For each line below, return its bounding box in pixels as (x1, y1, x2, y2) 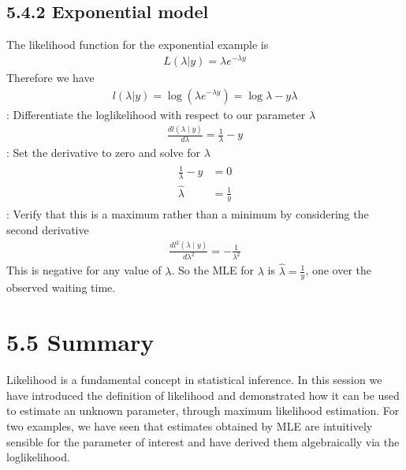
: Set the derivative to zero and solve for (6, 144, 200, 161)
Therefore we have (6, 69, 95, 85)
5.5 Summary (6, 326, 155, 358)
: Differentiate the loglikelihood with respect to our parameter (6, 106, 306, 122)
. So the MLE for (171, 262, 255, 278)
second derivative (6, 221, 89, 237)
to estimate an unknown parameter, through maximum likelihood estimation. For (6, 402, 400, 419)
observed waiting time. (6, 279, 116, 296)
